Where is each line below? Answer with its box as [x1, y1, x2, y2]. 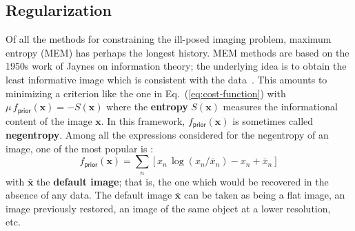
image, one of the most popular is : [6, 141, 154, 155]
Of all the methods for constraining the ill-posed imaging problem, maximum [6, 32, 332, 46]
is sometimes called [232, 113, 314, 128]
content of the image [6, 113, 92, 128]
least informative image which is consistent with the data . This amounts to [6, 72, 327, 86]
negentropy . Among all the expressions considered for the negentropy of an [6, 128, 329, 142]
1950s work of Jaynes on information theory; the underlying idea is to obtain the [6, 59, 347, 73]
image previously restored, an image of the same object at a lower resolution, [6, 201, 331, 215]
